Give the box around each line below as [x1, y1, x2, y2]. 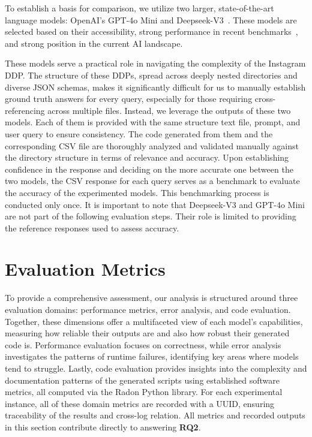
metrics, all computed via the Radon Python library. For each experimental [5, 385, 283, 398]
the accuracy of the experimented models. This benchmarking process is [5, 186, 269, 198]
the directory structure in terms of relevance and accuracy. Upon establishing [5, 151, 289, 164]
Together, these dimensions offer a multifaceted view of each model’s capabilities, [5, 315, 303, 327]
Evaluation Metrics [5, 257, 166, 281]
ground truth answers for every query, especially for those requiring [5, 92, 253, 105]
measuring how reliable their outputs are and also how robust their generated [5, 327, 290, 339]
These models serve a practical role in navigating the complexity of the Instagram [5, 57, 306, 70]
